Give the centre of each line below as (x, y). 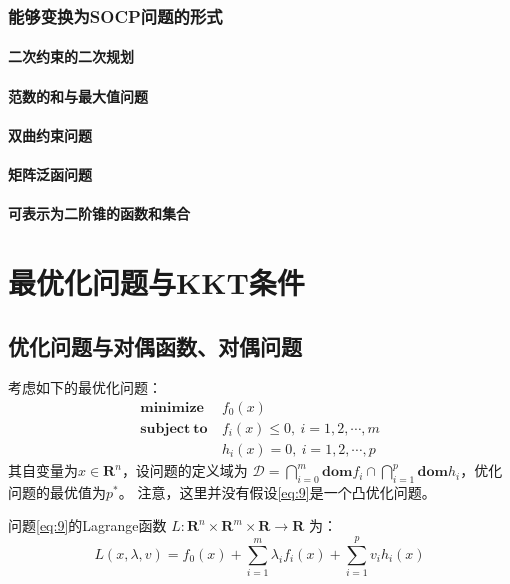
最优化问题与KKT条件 (156, 281)
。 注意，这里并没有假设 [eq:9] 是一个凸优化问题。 (277, 491)
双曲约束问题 (50, 134)
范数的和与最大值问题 (78, 95)
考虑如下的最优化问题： (85, 387)
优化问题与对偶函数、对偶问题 (155, 345)
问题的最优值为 (57, 491)
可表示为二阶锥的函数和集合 (99, 213)
